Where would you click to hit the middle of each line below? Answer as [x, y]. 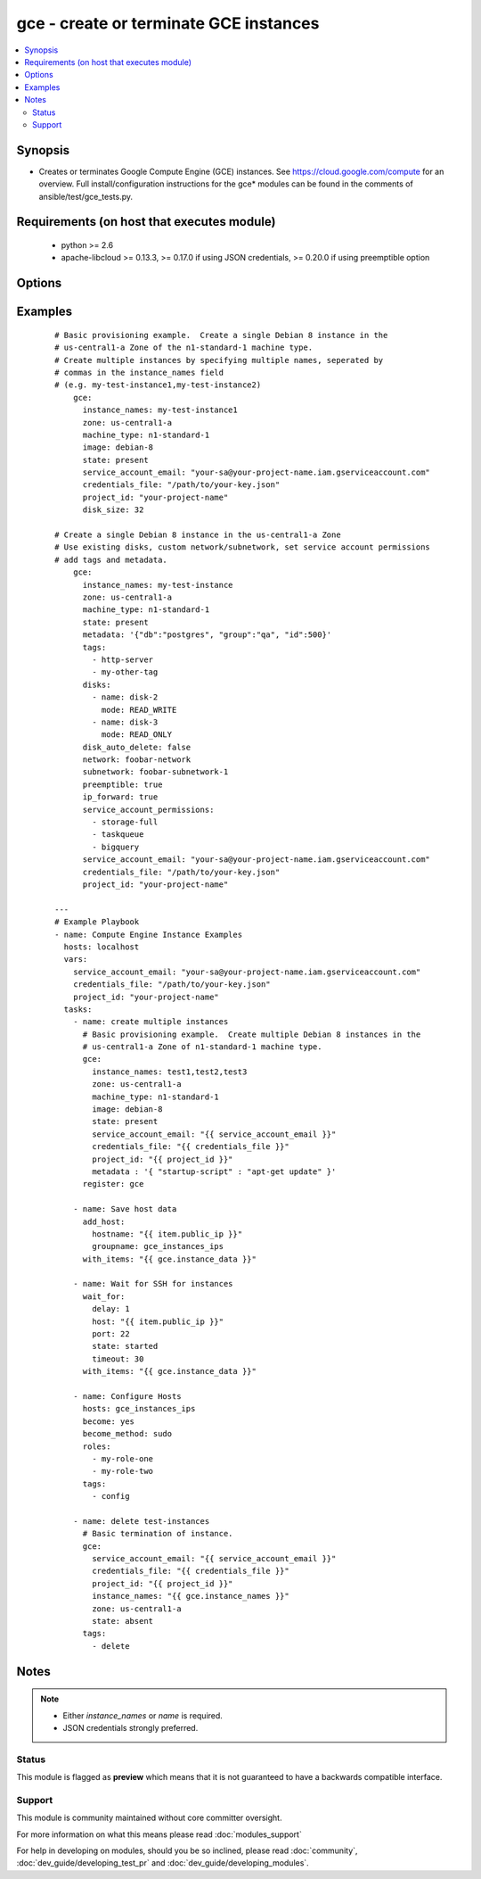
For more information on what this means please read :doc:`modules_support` [159, 1834]
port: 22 [111, 1334]
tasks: [78, 1009]
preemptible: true [122, 784]
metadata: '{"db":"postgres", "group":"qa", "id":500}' [207, 635]
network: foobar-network [137, 760]
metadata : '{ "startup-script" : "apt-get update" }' [214, 1171]
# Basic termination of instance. [158, 1534]
